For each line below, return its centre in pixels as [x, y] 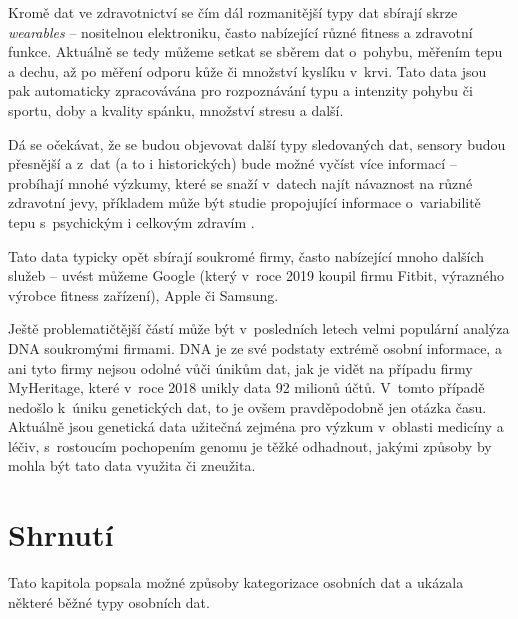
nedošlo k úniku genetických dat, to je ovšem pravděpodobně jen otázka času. [247, 406]
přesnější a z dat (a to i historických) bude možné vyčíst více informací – [232, 163]
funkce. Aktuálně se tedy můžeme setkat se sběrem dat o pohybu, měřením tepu [255, 51]
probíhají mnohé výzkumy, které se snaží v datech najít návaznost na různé [240, 182]
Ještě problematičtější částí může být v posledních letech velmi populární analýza [259, 328]
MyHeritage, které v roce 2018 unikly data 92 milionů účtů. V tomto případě [246, 387]
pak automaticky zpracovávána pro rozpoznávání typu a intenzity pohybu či [240, 90]
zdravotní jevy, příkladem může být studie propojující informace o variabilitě [244, 202]
